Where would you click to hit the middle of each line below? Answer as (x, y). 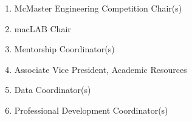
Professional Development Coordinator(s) (91, 110)
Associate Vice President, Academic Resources (101, 69)
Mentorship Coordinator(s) (64, 49)
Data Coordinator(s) (53, 90)
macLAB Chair (43, 28)
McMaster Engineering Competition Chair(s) (98, 8)
